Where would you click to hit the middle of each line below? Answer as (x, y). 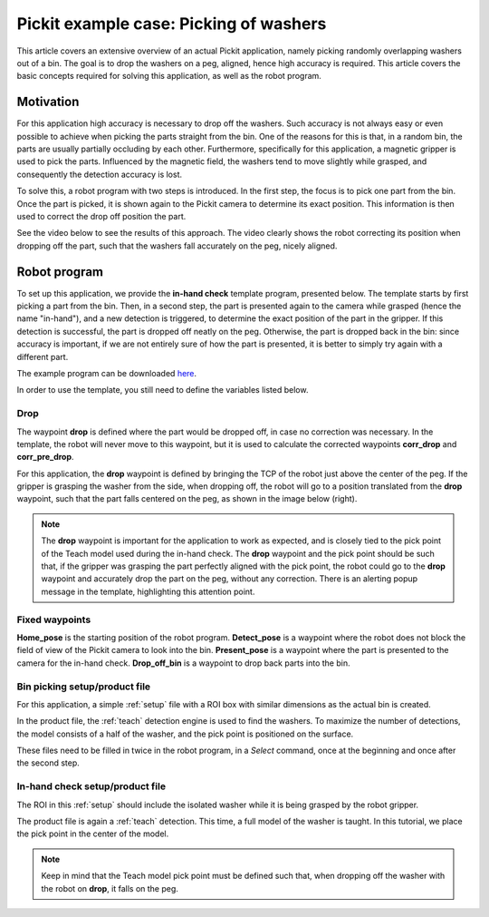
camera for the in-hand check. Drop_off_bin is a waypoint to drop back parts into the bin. (183, 663)
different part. (43, 356)
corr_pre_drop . (45, 457)
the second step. (48, 763)
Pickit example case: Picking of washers (172, 24)
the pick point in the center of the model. (93, 834)
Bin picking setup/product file (84, 687)
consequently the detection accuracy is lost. (100, 174)
